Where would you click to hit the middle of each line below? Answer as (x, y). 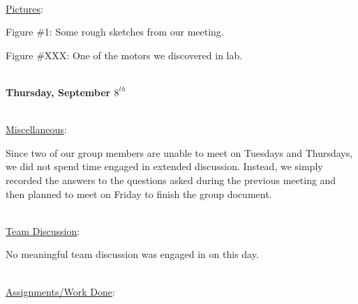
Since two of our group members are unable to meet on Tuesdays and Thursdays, (179, 152)
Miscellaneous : (36, 129)
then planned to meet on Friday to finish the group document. (139, 193)
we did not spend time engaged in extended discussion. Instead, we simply (164, 166)
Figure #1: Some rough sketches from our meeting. (115, 32)
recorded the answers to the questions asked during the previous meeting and (171, 180)
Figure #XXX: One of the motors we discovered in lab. (124, 55)
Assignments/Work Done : (60, 291)
